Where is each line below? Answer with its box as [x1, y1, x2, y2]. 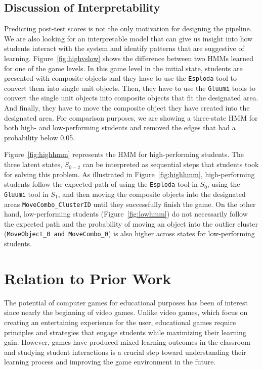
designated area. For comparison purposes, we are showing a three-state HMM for [4, 112, 258, 123]
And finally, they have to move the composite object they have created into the [4, 102, 250, 113]
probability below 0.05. [4, 132, 75, 142]
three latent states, [4, 159, 62, 170]
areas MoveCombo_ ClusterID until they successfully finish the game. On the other [4, 198, 256, 209]
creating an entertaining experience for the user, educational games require [4, 316, 236, 327]
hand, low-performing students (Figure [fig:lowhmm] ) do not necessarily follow [4, 208, 248, 219]
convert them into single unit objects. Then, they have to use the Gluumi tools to [4, 82, 256, 93]
